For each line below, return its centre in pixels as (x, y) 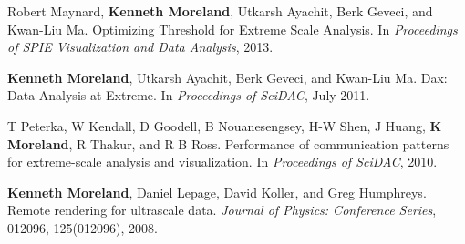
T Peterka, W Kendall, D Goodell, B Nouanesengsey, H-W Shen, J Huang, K (225, 125)
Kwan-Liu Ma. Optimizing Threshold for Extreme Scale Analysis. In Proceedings (232, 29)
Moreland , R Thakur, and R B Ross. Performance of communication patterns (228, 143)
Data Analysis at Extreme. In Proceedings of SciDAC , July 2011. (189, 95)
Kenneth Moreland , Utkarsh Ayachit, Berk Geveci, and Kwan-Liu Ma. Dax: (227, 77)
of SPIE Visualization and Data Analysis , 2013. (140, 47)
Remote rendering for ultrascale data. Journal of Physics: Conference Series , (222, 210)
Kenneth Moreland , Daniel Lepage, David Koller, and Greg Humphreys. (217, 192)
